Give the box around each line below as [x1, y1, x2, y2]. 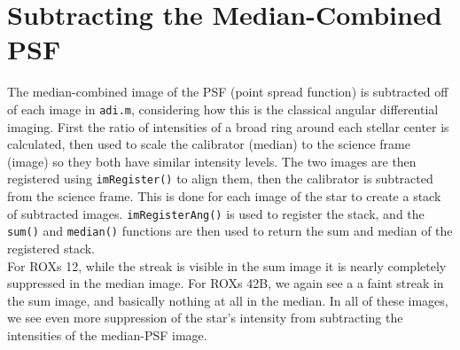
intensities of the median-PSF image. [7, 325, 207, 344]
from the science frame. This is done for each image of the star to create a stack [7, 187, 441, 205]
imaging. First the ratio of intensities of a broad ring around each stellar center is [7, 117, 449, 136]
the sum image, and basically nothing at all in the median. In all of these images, [7, 291, 448, 309]
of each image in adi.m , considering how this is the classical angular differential [7, 99, 439, 118]
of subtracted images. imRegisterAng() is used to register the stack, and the [7, 204, 425, 222]
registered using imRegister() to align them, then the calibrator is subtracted [7, 169, 433, 188]
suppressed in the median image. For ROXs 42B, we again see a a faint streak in [7, 274, 444, 292]
